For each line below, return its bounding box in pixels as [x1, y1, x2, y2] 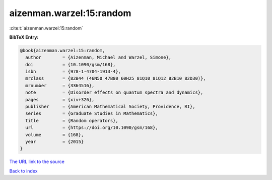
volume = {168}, [25, 132, 84, 137]
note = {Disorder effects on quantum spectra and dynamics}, [25, 90, 203, 95]
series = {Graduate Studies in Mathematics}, [25, 111, 158, 116]
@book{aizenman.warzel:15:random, [20, 48, 105, 53]
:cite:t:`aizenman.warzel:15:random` [9, 25, 83, 31]
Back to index [9, 168, 38, 174]
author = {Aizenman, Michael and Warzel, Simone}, [25, 55, 172, 60]
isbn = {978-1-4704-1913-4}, [25, 69, 121, 75]
